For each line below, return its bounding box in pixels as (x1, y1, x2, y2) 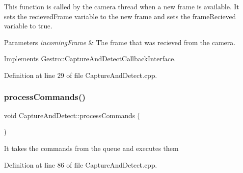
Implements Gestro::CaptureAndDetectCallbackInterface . (4, 53, 176, 64)
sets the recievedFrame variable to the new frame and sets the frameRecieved (4, 11, 236, 21)
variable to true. (4, 21, 53, 31)
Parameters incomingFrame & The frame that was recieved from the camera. (4, 37, 236, 47)
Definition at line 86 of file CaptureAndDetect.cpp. (4, 159, 157, 170)
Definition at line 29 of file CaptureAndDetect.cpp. (4, 70, 157, 80)
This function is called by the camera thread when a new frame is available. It (4, 1, 240, 11)
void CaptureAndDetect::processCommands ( (4, 110, 140, 120)
